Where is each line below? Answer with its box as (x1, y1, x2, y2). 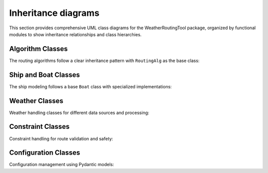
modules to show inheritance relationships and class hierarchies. (9, 31, 142, 37)
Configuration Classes (9, 149, 80, 157)
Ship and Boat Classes (9, 70, 80, 79)
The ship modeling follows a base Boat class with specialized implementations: (9, 83, 172, 89)
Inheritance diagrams (9, 7, 100, 18)
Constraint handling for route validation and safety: (9, 135, 114, 141)
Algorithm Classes (9, 45, 68, 53)
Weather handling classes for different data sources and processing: (9, 110, 149, 115)
